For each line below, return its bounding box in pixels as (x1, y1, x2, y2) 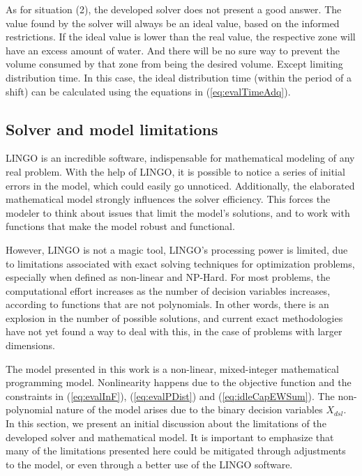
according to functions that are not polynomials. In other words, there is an (6, 297, 329, 312)
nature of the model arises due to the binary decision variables (56, 402, 323, 417)
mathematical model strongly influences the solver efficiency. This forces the (6, 192, 331, 206)
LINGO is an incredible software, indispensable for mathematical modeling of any (6, 151, 355, 165)
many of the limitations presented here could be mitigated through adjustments (6, 443, 346, 458)
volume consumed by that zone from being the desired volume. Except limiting (6, 56, 343, 71)
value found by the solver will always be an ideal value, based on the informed (6, 15, 340, 30)
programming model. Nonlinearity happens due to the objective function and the (6, 375, 352, 390)
